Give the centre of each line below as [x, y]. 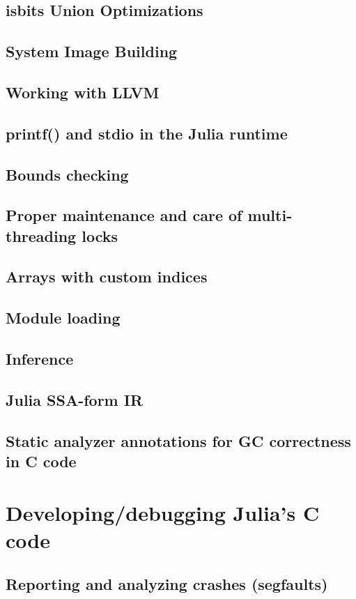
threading [41, 235]
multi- [270, 215]
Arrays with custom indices [107, 276]
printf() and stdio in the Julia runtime [147, 133]
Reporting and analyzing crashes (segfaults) [167, 584]
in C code [41, 461]
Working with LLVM [83, 92]
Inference [40, 359]
